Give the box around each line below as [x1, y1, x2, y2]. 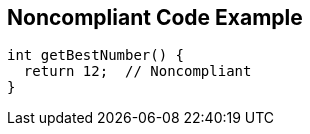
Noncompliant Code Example [7, 5, 303, 30]
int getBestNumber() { [7, 47, 185, 64]
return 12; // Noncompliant [23, 63, 252, 80]
